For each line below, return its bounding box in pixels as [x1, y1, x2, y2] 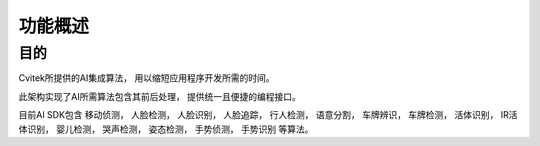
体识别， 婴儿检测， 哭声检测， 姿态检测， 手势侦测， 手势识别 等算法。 [18, 123, 314, 135]
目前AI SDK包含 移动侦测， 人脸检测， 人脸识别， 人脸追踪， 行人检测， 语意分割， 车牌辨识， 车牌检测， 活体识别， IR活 [18, 109, 518, 121]
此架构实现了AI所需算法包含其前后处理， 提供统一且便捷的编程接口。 [18, 90, 302, 102]
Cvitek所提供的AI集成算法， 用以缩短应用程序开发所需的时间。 [18, 72, 275, 84]
